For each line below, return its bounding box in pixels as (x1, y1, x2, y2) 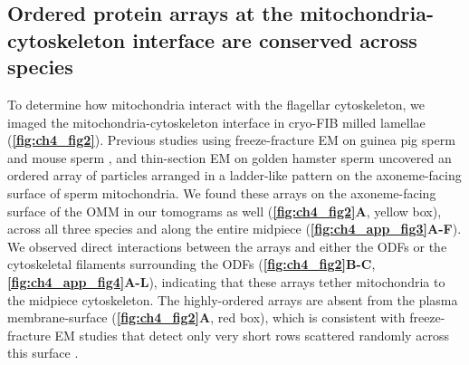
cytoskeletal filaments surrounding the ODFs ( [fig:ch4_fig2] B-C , (7, 255, 376, 274)
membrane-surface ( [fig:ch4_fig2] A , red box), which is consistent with (7, 308, 406, 327)
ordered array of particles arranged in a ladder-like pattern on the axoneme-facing (7, 166, 462, 185)
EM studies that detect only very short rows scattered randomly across (54, 325, 449, 344)
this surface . (7, 343, 79, 362)
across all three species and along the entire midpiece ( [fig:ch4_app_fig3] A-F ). (7, 219, 462, 238)
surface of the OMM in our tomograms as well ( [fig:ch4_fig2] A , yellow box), (7, 201, 442, 220)
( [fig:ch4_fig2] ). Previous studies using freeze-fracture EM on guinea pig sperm (7, 130, 455, 149)
